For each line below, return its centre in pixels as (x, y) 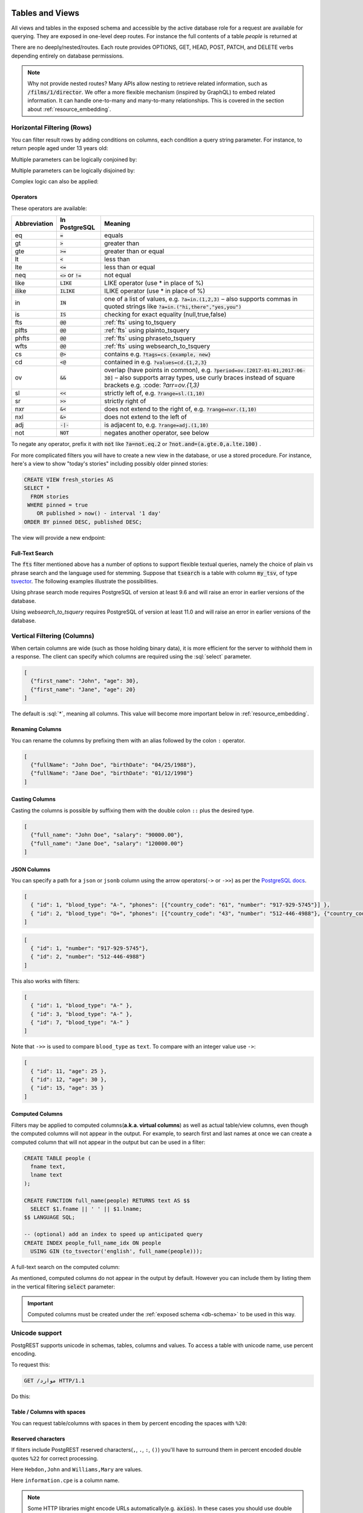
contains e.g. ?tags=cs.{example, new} (157, 354)
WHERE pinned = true (58, 505)
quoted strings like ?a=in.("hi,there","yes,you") (173, 307)
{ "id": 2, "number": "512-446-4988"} (88, 957)
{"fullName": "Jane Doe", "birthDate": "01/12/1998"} (112, 773)
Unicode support (37, 1333)
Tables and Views (45, 13)
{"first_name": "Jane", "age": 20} (83, 689)
